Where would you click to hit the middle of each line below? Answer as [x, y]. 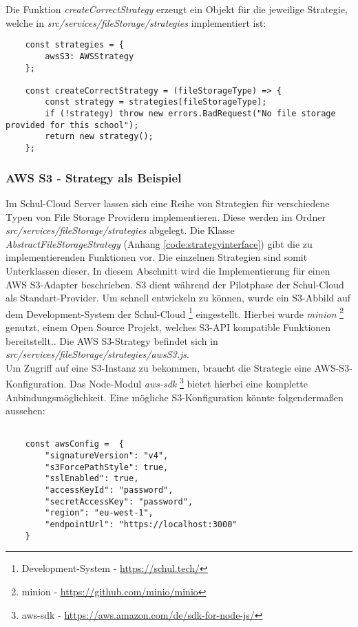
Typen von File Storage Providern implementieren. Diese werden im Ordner [166, 216]
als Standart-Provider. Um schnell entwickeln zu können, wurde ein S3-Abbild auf [178, 298]
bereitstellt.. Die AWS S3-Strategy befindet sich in [112, 340]
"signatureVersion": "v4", [107, 456]
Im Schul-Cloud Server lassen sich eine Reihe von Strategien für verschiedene [168, 203]
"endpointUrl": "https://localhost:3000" [141, 525]
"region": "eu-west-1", [99, 513]
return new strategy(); [99, 137]
